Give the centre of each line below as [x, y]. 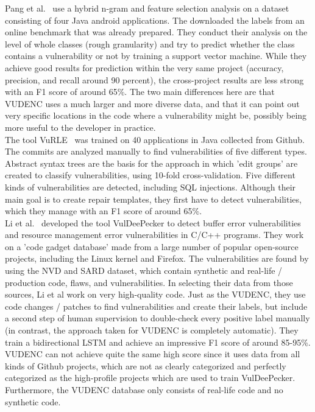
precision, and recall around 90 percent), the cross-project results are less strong [154, 79]
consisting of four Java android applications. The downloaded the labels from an [155, 20]
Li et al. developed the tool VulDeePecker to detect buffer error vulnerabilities [153, 222]
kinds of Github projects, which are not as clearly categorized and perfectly [146, 365]
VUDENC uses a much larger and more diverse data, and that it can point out [152, 103]
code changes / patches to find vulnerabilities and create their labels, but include [156, 306]
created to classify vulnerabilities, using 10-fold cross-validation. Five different [150, 175]
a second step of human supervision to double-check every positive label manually [157, 318]
